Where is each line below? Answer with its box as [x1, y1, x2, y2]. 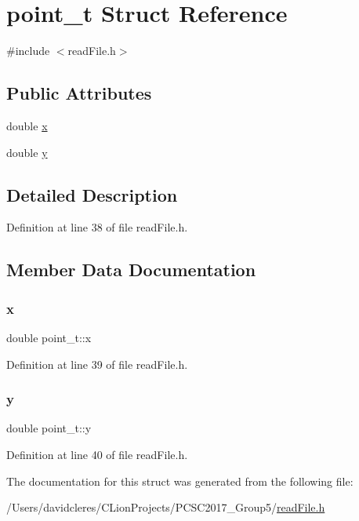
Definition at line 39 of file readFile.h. [6, 355, 188, 372]
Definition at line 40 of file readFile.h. [6, 446, 188, 462]
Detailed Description [6, 182, 178, 206]
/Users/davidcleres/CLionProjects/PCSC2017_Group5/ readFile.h [6, 499, 325, 516]
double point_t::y [6, 420, 92, 436]
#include [6, 42, 50, 59]
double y [6, 144, 48, 160]
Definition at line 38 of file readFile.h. [6, 219, 188, 235]
